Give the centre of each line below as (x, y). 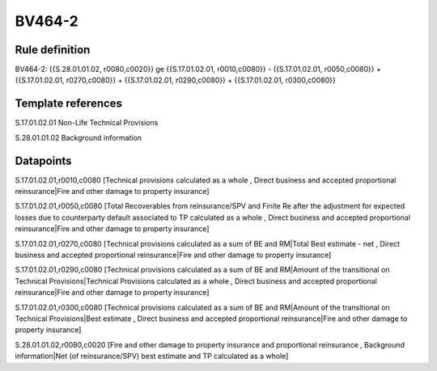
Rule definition (53, 50)
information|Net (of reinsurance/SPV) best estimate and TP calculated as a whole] (152, 356)
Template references (69, 104)
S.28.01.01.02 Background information (78, 137)
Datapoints (43, 160)
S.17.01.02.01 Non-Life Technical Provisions (87, 123)
